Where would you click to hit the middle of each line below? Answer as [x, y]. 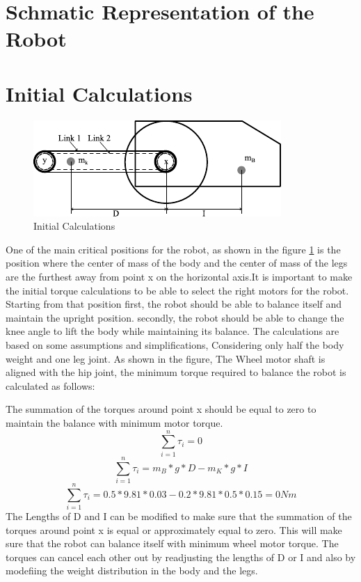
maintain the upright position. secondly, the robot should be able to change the [175, 317]
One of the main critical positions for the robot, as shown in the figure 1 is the [173, 249]
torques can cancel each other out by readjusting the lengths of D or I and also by [181, 557]
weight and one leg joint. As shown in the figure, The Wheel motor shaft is [166, 358]
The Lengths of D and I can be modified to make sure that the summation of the [179, 516]
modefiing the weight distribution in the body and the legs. [132, 571]
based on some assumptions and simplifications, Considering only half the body [175, 345]
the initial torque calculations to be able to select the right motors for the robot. [177, 290]
